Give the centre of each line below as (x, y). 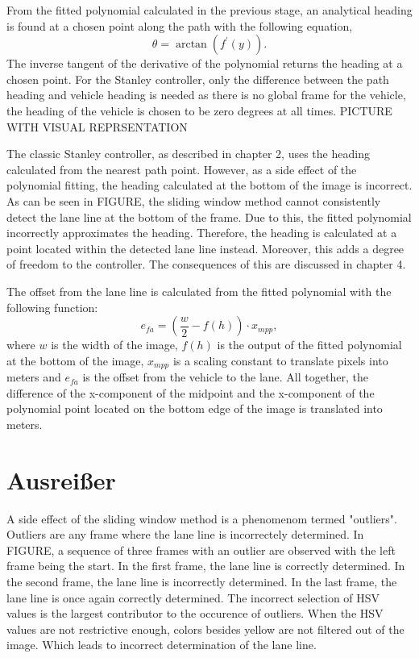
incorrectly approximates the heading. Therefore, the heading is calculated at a (202, 233)
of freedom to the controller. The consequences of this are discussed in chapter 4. (206, 264)
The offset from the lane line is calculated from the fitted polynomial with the (199, 291)
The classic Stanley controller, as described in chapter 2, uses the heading (188, 154)
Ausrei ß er (61, 479)
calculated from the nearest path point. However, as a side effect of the (182, 169)
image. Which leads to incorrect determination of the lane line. (162, 645)
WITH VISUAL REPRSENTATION (97, 126)
